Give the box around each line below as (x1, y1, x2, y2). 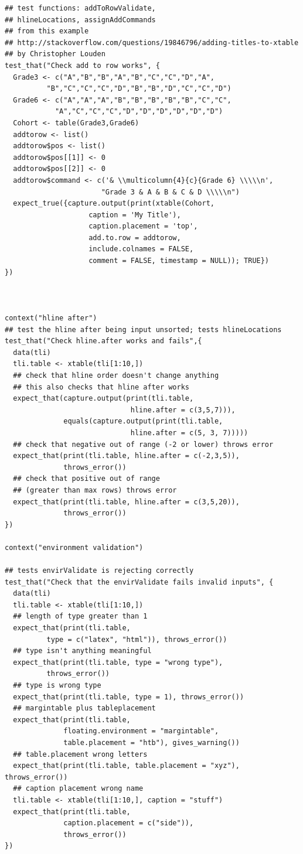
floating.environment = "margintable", (63, 727, 219, 736)
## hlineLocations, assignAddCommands (5, 15, 156, 24)
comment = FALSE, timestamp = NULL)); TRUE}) (88, 257, 270, 265)
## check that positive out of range (13, 474, 160, 483)
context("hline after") (5, 314, 97, 323)
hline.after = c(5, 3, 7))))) (130, 428, 248, 437)
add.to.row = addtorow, (88, 233, 181, 242)
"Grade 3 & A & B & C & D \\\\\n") (101, 187, 240, 196)
